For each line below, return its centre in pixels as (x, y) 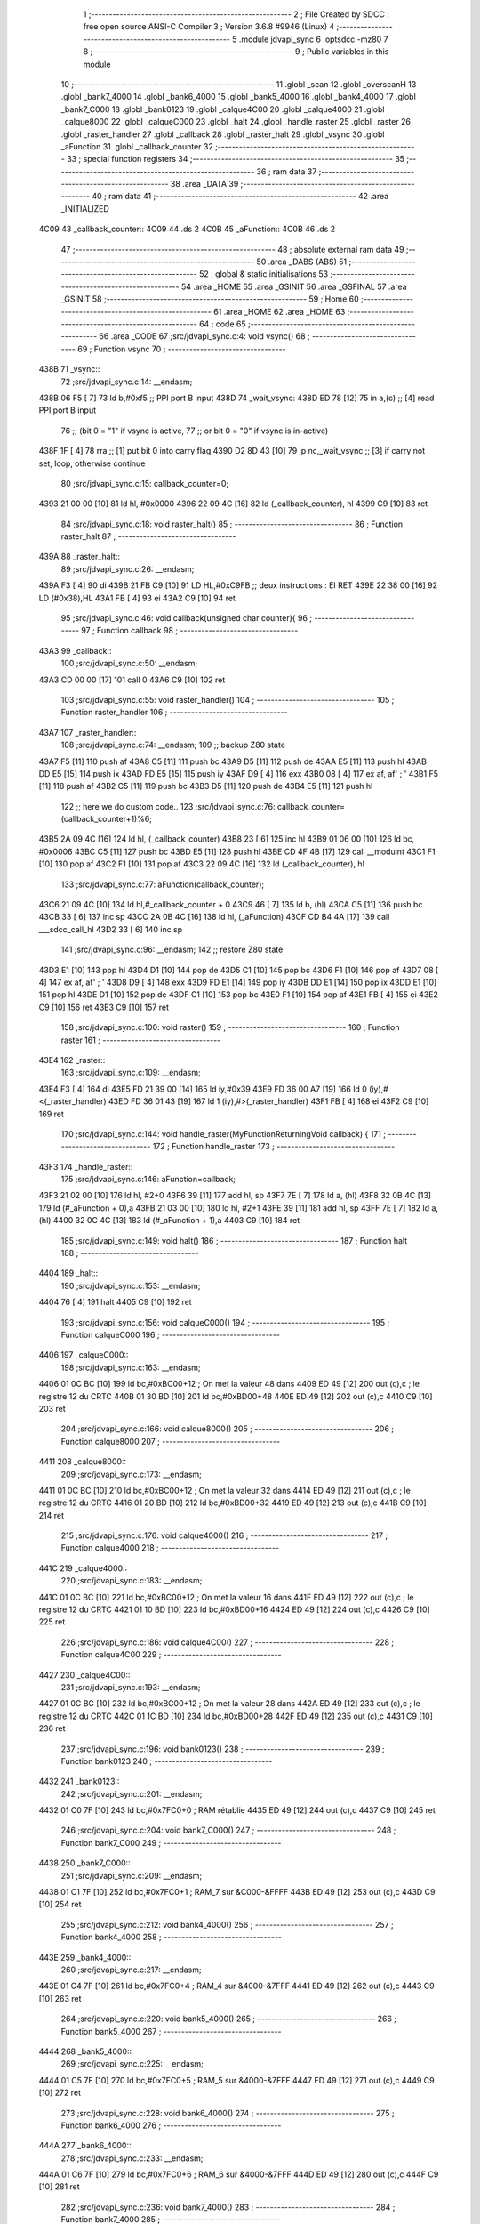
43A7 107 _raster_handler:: (88, 732)
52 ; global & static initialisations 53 (264, 274)
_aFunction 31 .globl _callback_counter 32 (137, 146)
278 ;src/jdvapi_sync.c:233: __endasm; (132, 2158)
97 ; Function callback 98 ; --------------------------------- (190, 631)
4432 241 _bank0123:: (79, 1781)
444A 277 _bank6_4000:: (85, 2146)
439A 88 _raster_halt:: (79, 557)
